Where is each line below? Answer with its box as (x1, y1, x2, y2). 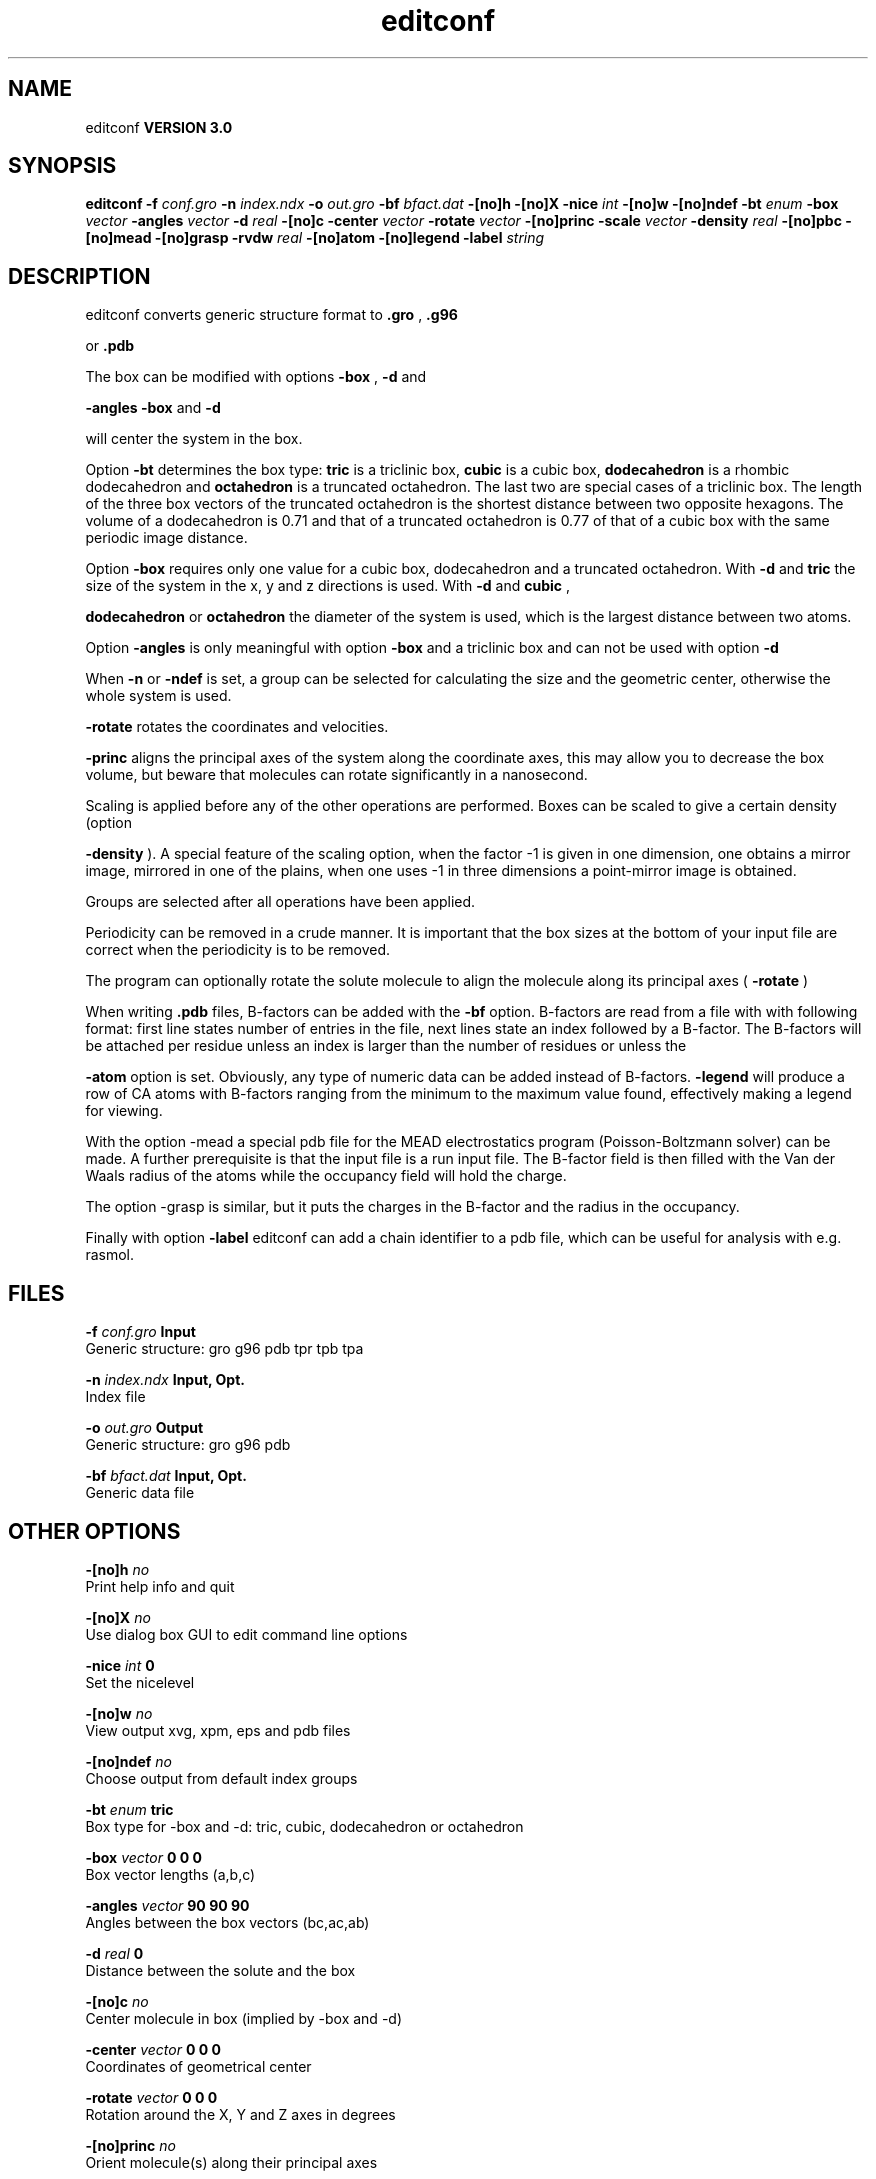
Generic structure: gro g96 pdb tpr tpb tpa (85, 1340, 364, 1358)
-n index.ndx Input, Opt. (85, 1371, 245, 1389)
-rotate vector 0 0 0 (85, 2088, 218, 2106)
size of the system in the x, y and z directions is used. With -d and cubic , (85, 577, 570, 595)
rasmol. (85, 1246, 134, 1264)
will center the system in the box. (85, 430, 303, 448)
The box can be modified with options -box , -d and (85, 368, 427, 386)
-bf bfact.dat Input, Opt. (85, 1467, 247, 1485)
